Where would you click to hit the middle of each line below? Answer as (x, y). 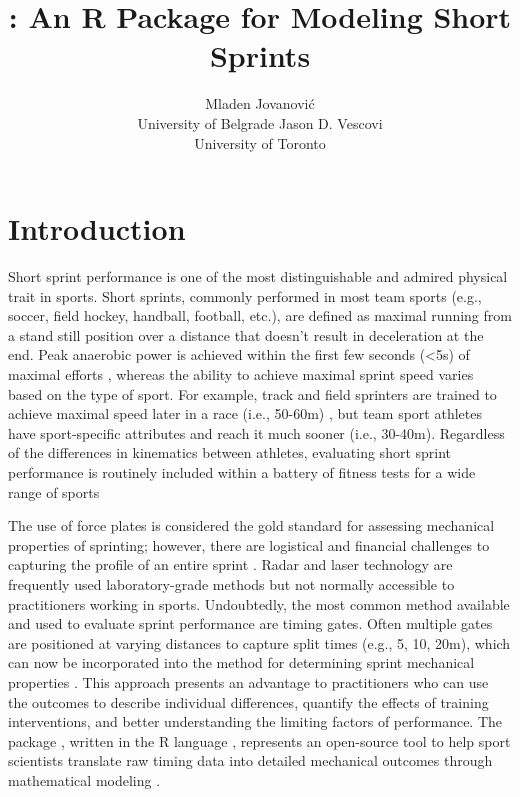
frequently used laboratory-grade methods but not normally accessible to (231, 583)
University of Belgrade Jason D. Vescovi (260, 122)
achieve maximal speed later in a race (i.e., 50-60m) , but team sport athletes (245, 413)
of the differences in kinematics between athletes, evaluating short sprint (230, 452)
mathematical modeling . (84, 779)
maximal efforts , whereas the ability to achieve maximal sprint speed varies (241, 374)
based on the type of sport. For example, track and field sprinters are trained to (252, 393)
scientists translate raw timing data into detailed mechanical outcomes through (250, 760)
